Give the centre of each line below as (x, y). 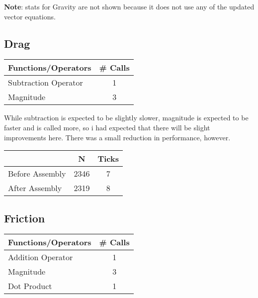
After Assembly (35, 188)
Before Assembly (37, 174)
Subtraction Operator (45, 83)
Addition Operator (41, 257)
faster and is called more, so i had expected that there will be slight (107, 127)
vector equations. (30, 16)
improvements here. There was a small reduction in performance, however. (117, 137)
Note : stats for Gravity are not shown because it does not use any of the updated (129, 6)
